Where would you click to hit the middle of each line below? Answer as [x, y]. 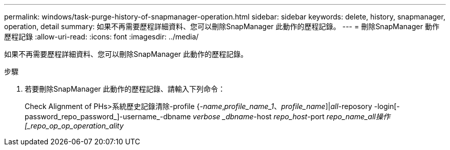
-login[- [387, 106]
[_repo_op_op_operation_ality [74, 126]
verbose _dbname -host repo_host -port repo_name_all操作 [292, 116]
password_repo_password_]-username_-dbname [108, 116]
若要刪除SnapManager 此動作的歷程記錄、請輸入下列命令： [125, 89]
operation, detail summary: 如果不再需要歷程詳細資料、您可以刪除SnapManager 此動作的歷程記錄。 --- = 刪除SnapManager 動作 [222, 26]
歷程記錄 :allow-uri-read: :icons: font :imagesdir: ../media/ [101, 37]
